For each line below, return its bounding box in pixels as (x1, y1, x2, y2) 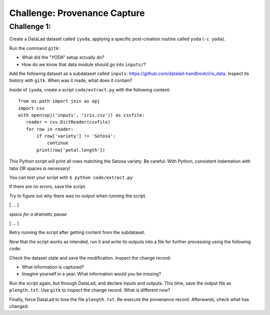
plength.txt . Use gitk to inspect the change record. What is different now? (9, 287, 170, 293)
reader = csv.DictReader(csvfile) (25, 119, 111, 125)
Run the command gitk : (9, 45, 60, 51)
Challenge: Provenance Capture (9, 7, 145, 18)
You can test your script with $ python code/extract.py (9, 175, 133, 181)
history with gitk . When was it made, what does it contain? (9, 77, 132, 83)
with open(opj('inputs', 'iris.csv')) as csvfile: (18, 112, 145, 118)
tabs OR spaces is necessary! (9, 165, 70, 171)
